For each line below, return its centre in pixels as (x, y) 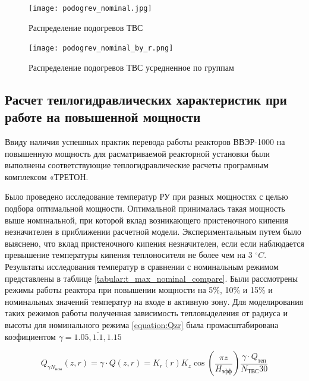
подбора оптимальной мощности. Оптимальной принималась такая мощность (145, 208)
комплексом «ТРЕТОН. (47, 176)
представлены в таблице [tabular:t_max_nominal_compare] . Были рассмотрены (152, 278)
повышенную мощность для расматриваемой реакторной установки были (137, 153)
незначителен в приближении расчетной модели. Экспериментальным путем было (153, 232)
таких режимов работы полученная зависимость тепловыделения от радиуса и (146, 313)
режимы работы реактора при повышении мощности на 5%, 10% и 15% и (139, 290)
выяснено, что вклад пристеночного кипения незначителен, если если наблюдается (154, 243)
